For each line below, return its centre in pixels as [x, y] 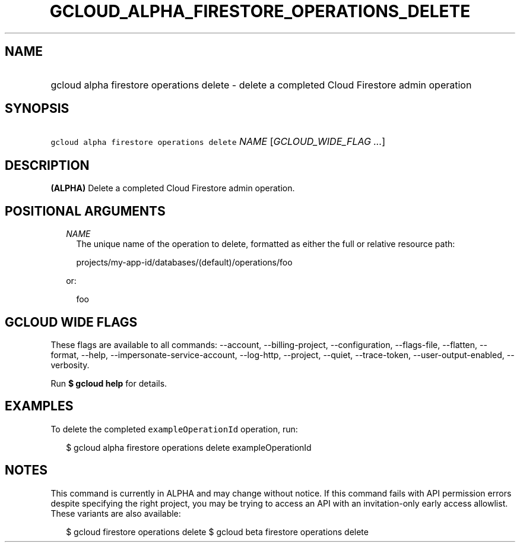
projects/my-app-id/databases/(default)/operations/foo [184, 263]
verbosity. [70, 365]
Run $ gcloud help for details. [109, 383]
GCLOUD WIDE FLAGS [71, 322]
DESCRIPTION [47, 165]
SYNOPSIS [37, 109]
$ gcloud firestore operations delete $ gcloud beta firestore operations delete [217, 532]
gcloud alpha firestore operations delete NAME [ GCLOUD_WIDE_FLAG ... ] [218, 142]
